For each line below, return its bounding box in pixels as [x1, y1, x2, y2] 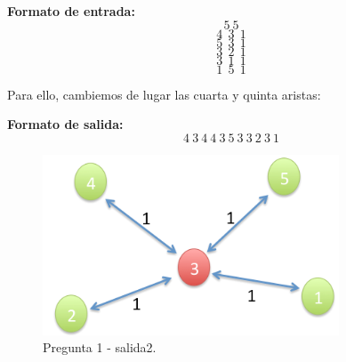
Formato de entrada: [7, 2, 135, 20]
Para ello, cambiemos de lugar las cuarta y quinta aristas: [7, 84, 321, 103]
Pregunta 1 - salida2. [43, 338, 157, 357]
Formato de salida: [7, 115, 124, 133]
